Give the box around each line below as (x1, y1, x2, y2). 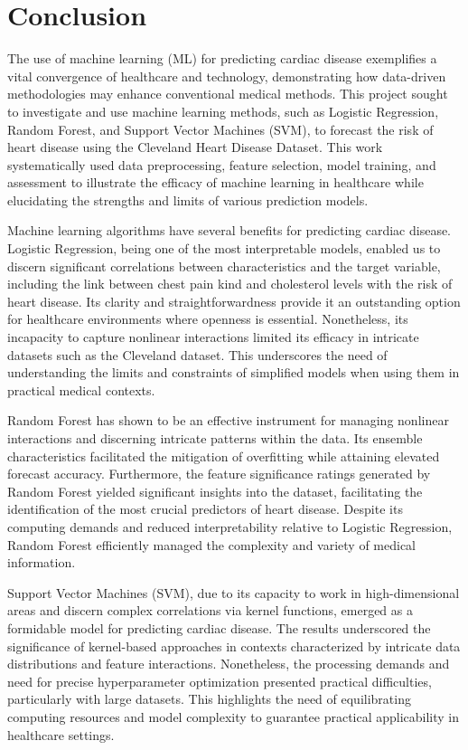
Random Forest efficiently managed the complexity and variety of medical (7, 535, 417, 554)
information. (7, 553, 76, 572)
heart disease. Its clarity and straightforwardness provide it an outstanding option (7, 291, 461, 310)
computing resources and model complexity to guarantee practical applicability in (7, 707, 460, 726)
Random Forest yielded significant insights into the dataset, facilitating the (7, 481, 423, 500)
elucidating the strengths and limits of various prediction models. (7, 190, 369, 209)
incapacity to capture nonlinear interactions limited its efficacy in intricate (7, 328, 419, 347)
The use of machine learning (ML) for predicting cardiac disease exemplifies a (7, 49, 437, 68)
